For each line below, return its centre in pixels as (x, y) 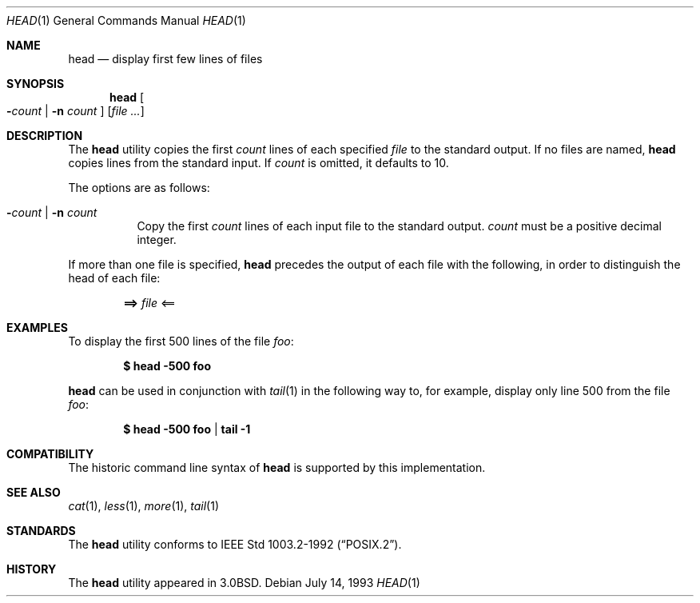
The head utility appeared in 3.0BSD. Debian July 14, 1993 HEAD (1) (244, 583)
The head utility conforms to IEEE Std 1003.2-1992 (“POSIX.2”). (235, 544)
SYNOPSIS (36, 84)
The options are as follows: (139, 188)
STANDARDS (41, 531)
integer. (157, 240)
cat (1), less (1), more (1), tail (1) (144, 506)
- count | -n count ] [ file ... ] (76, 111)
